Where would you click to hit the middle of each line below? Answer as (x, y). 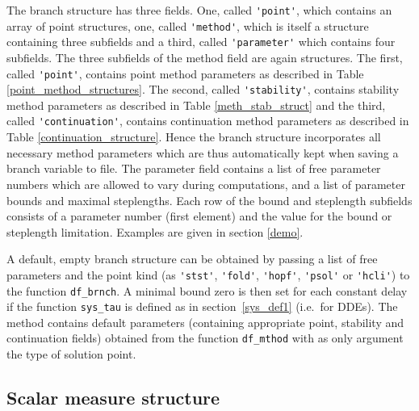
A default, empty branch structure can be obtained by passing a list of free (192, 259)
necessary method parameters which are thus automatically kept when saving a (203, 152)
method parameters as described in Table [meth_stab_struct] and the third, (196, 105)
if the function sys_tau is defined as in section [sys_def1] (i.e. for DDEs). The (202, 306)
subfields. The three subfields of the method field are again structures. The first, (205, 57)
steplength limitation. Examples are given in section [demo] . (155, 231)
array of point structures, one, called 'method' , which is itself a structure (188, 25)
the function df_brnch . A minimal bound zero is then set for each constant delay (207, 290)
